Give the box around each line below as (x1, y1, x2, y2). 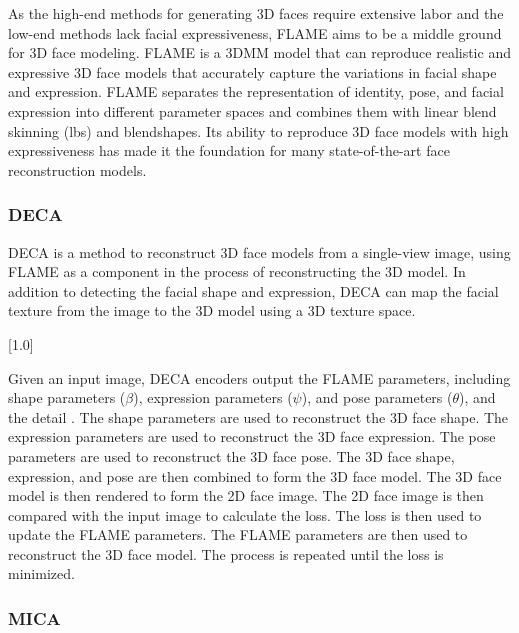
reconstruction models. (8, 159, 147, 180)
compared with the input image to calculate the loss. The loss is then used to (8, 504, 482, 525)
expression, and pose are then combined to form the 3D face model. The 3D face (8, 465, 502, 486)
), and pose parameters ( (301, 387, 453, 408)
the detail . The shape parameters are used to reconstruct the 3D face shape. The (8, 406, 509, 427)
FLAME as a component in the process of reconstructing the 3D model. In (8, 261, 466, 282)
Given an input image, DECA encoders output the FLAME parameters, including (8, 367, 511, 388)
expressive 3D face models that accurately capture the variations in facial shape (8, 61, 497, 82)
